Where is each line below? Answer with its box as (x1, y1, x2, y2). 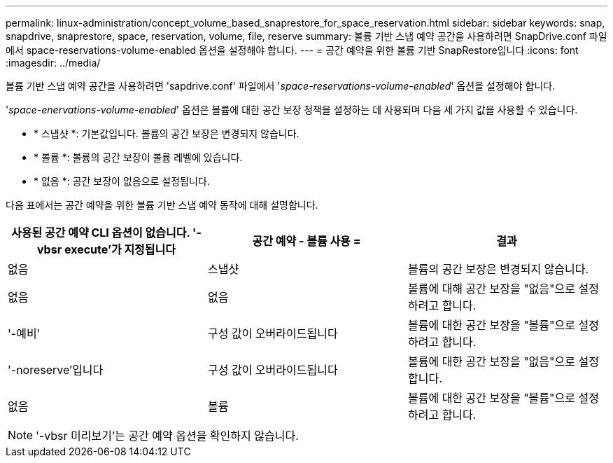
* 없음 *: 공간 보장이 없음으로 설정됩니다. (34, 175, 210, 187)
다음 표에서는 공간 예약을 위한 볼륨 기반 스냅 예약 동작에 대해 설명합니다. (6, 199, 318, 211)
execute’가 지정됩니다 (64, 242, 176, 256)
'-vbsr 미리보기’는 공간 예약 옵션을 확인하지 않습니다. (36, 429, 299, 443)
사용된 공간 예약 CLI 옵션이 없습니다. (11, 226, 190, 240)
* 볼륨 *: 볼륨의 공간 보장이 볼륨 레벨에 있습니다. (34, 151, 243, 163)
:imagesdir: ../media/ (6, 57, 101, 69)
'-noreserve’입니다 (8, 363, 104, 377)
